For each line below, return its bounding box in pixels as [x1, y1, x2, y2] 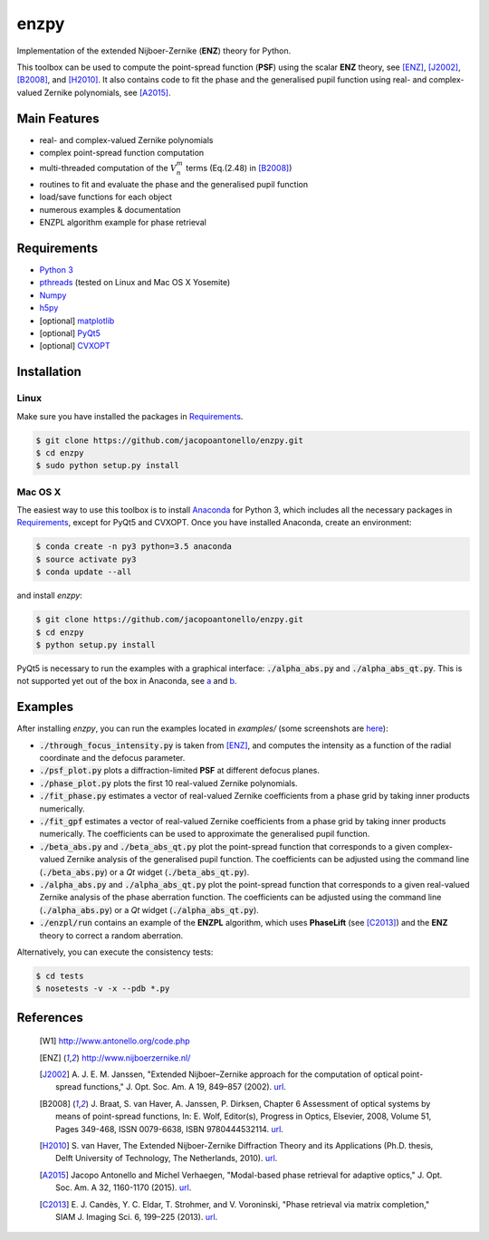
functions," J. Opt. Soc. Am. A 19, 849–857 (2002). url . [82, 1081, 287, 1092]
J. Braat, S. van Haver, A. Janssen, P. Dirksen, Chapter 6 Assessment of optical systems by [91, 1098, 431, 1109]
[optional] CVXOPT [39, 341, 110, 351]
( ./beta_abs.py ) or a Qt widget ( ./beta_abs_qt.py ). [39, 866, 250, 878]
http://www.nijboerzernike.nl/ [81, 1052, 191, 1063]
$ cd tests [35, 970, 84, 981]
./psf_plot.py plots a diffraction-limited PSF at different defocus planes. [39, 765, 321, 776]
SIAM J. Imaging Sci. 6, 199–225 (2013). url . [55, 1211, 218, 1222]
